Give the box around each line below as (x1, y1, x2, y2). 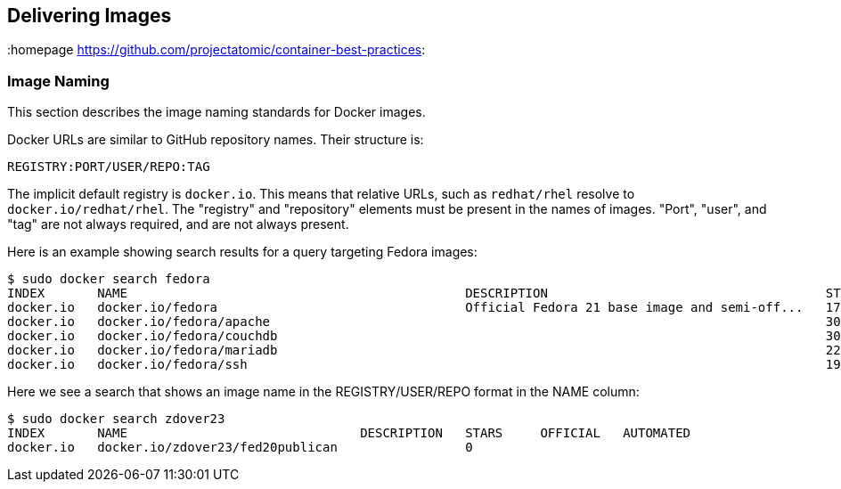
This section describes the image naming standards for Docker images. (7, 104, 426, 120)
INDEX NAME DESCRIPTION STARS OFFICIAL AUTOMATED (7, 426, 691, 441)
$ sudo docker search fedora (7, 272, 210, 287)
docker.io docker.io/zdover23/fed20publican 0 (7, 440, 473, 455)
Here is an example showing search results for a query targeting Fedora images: (7, 244, 478, 260)
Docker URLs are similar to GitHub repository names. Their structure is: (7, 132, 424, 148)
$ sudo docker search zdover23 (7, 412, 225, 427)
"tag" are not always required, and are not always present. (7, 216, 349, 232)
